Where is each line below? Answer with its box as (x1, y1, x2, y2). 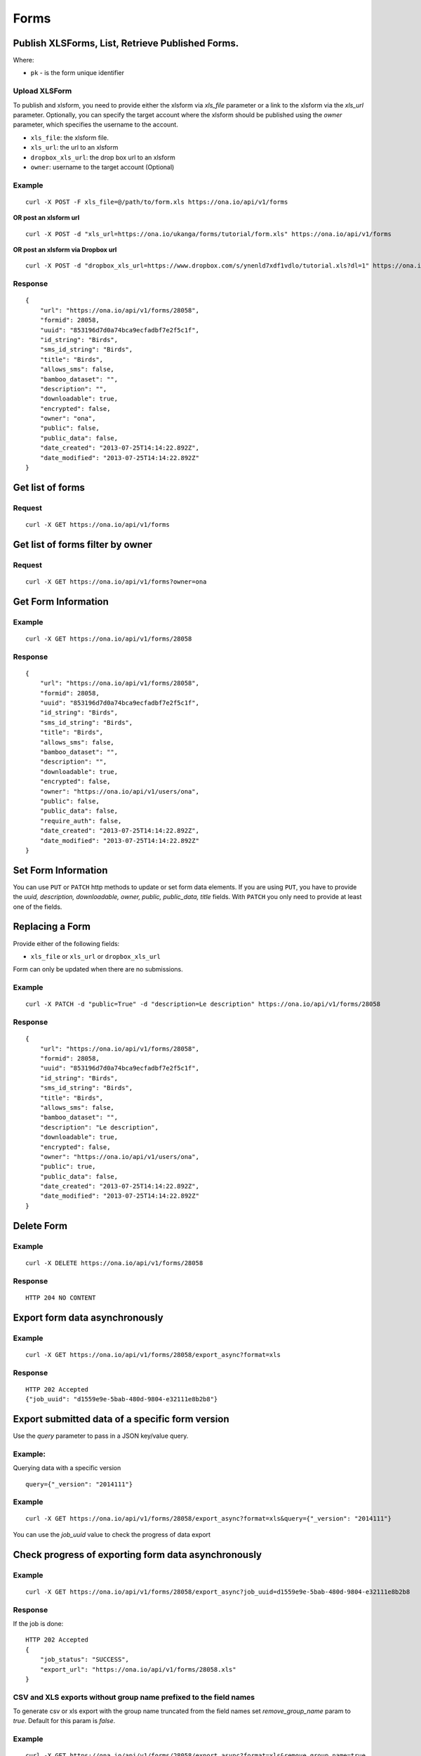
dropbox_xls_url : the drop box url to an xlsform (30, 153, 175, 162)
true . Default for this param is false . (13, 1717, 116, 1725)
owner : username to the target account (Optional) (30, 162, 175, 171)
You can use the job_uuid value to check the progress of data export (13, 1530, 210, 1538)
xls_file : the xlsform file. (30, 133, 109, 142)
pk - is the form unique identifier (30, 69, 124, 77)
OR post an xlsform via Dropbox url (13, 246, 117, 254)
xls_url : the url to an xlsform (30, 143, 119, 152)
